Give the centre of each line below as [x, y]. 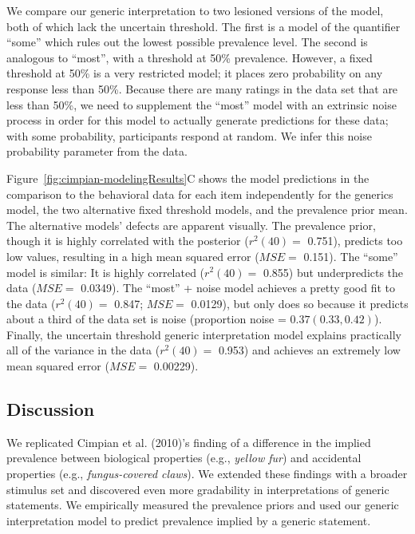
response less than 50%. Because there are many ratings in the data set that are [202, 88]
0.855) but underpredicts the [333, 272]
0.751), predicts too [355, 241]
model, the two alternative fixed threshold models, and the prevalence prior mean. [207, 210]
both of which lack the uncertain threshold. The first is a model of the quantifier [204, 26]
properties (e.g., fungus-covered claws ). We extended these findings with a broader [207, 474]
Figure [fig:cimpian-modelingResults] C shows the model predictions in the [188, 178]
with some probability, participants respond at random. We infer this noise [189, 135]
